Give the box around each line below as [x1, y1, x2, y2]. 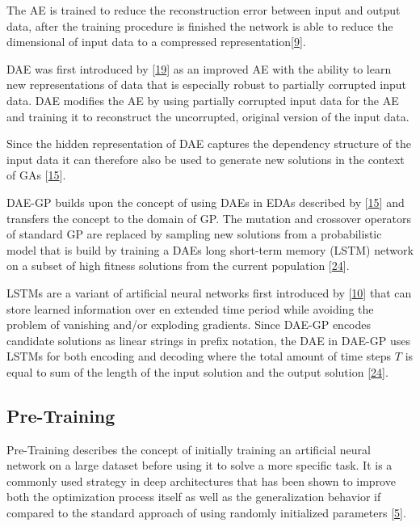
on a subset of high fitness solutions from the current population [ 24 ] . [6, 257, 350, 274]
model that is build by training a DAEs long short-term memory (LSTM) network [6, 241, 414, 258]
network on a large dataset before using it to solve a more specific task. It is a [6, 457, 393, 474]
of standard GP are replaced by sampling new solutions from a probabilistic [6, 226, 382, 242]
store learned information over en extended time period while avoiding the [6, 300, 374, 317]
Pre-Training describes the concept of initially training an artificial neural [6, 441, 371, 457]
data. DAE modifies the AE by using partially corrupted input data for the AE [6, 91, 399, 108]
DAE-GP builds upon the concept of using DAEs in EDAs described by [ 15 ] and [6, 193, 405, 210]
